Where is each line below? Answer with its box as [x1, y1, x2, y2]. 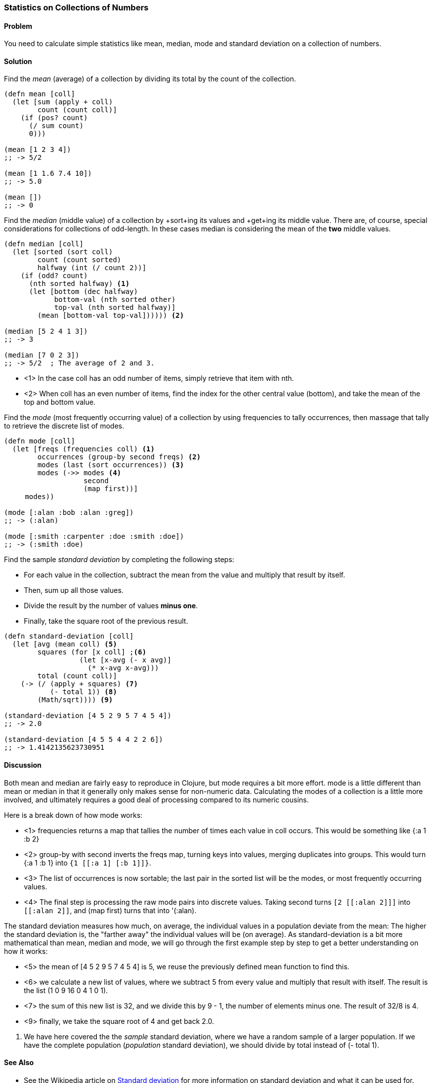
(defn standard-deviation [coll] [4, 632, 134, 641]
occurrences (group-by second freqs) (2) [37, 453, 201, 461]
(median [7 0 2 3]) [4, 351, 79, 360]
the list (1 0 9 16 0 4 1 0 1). [24, 986, 108, 995]
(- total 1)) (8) [50, 688, 117, 696]
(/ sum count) [29, 122, 84, 130]
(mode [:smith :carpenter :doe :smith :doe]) [4, 532, 184, 541]
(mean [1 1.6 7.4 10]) [4, 169, 92, 178]
